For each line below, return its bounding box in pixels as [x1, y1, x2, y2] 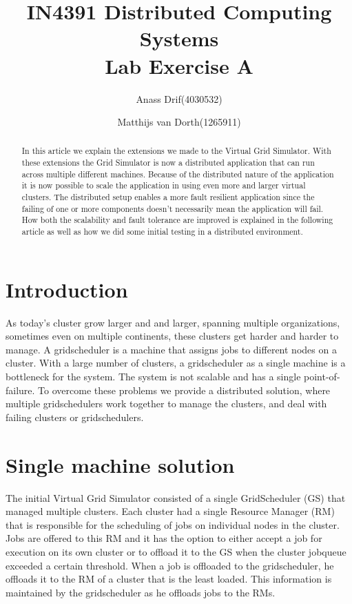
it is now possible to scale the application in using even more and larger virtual [21, 179, 306, 191]
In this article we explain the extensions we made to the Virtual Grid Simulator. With [21, 145, 331, 157]
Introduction [6, 275, 128, 303]
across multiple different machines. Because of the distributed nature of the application [21, 168, 334, 179]
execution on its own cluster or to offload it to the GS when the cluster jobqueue [6, 544, 346, 558]
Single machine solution [6, 450, 235, 478]
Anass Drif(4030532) [136, 91, 222, 106]
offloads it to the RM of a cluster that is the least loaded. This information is [6, 572, 332, 586]
